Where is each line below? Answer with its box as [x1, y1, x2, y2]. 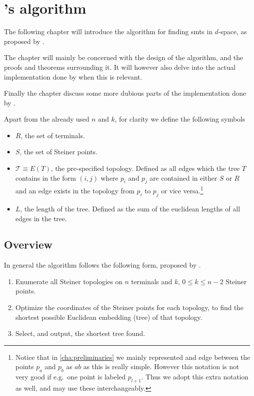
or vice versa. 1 [161, 184, 204, 196]
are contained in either [149, 172, 217, 183]
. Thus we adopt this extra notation [141, 372, 249, 382]
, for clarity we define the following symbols [115, 114, 245, 124]
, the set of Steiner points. [20, 146, 98, 157]
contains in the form [15, 172, 76, 183]
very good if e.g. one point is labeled [15, 372, 126, 382]
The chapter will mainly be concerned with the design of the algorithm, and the [4, 52, 243, 63]
